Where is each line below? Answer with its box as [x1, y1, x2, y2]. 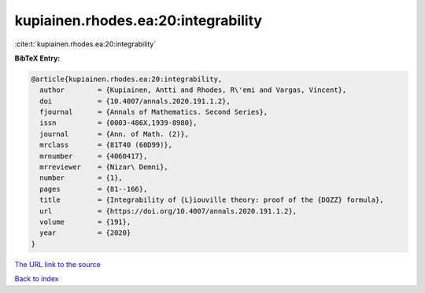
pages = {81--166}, [39, 185, 148, 193]
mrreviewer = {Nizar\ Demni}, [39, 163, 168, 172]
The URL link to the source [14, 259, 102, 269]
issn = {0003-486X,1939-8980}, [39, 119, 198, 127]
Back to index [14, 274, 59, 284]
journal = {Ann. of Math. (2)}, [39, 130, 189, 138]
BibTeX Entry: [14, 53, 61, 63]
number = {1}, [39, 174, 124, 182]
